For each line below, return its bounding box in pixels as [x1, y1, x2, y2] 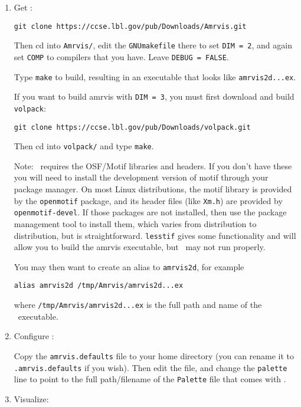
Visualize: [14, 392, 49, 405]
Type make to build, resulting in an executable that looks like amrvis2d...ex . [14, 70, 296, 83]
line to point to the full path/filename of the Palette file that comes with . [14, 373, 286, 385]
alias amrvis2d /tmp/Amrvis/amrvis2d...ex [14, 281, 184, 290]
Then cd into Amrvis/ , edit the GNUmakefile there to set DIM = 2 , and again [14, 39, 292, 51]
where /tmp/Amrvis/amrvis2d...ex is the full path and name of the [14, 298, 262, 311]
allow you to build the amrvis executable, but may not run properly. [14, 241, 266, 253]
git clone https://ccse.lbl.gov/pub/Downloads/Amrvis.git [14, 22, 247, 31]
